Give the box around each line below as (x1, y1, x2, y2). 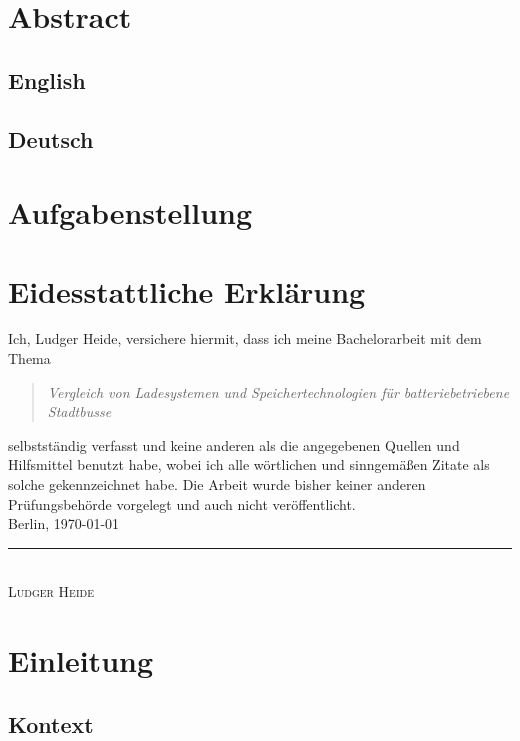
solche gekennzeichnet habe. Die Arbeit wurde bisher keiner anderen (8, 474, 426, 494)
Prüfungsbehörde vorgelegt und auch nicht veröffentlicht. (8, 493, 356, 514)
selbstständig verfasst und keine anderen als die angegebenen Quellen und (8, 434, 460, 455)
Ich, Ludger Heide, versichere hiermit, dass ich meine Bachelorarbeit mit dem (8, 328, 482, 349)
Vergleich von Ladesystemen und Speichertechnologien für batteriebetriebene (47, 381, 510, 402)
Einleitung (8, 640, 154, 681)
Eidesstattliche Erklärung (8, 270, 366, 311)
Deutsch (8, 123, 94, 154)
